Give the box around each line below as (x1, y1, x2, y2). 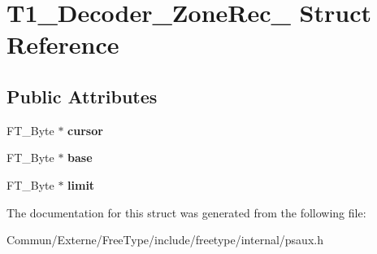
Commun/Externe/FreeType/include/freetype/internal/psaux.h (6, 231, 323, 248)
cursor (67, 121, 103, 138)
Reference (6, 28, 119, 61)
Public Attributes (6, 83, 158, 108)
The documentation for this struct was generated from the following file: (6, 204, 366, 221)
